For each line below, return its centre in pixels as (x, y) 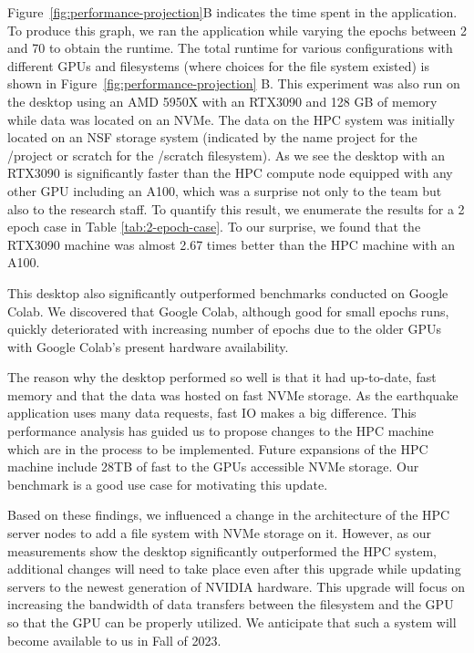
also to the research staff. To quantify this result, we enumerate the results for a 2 (236, 208)
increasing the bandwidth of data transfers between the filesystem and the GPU (231, 604)
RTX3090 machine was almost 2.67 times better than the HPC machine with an (231, 244)
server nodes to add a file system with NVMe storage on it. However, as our (219, 533)
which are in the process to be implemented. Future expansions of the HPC (218, 448)
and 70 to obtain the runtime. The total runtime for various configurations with (230, 48)
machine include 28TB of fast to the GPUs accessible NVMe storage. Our (213, 466)
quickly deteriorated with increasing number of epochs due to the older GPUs (224, 329)
